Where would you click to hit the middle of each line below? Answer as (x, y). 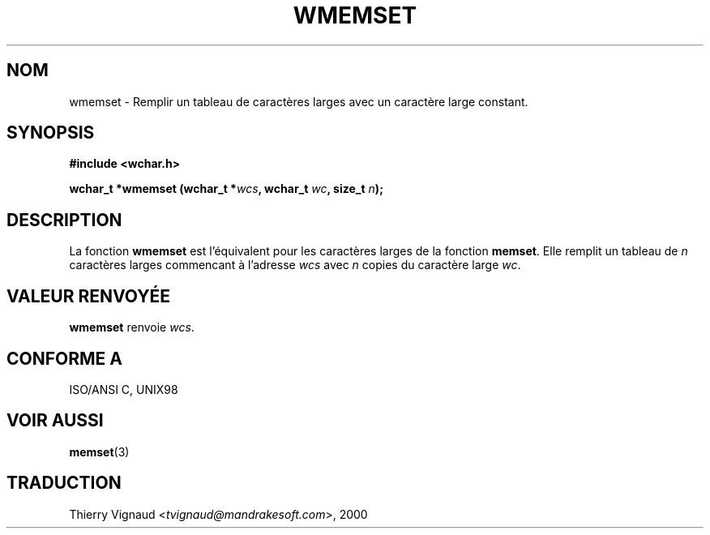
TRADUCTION (64, 483)
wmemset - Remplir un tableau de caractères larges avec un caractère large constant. (299, 101)
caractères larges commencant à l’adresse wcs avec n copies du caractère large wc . (295, 265)
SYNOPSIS (51, 133)
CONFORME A (64, 358)
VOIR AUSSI (55, 421)
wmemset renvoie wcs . (132, 327)
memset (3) (99, 452)
